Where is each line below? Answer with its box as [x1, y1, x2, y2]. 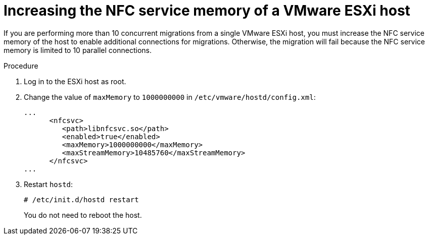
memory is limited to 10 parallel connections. [4, 45, 152, 54]
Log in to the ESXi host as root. [24, 77, 126, 86]
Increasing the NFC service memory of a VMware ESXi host [4, 2, 410, 19]
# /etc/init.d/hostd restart [24, 195, 139, 204]
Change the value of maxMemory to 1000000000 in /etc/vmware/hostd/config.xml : [24, 92, 316, 101]
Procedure [4, 61, 38, 70]
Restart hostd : [24, 180, 73, 189]
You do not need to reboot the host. [24, 210, 142, 219]
